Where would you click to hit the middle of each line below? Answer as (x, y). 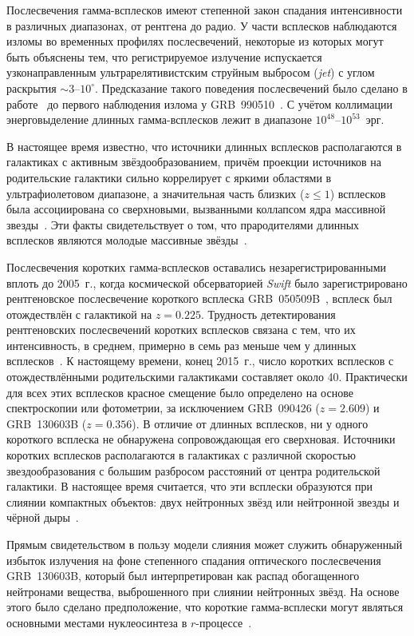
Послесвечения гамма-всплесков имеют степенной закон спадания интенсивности (205, 10)
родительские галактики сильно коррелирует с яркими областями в (169, 177)
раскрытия (32, 87)
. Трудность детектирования (268, 314)
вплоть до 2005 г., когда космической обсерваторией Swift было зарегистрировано (207, 282)
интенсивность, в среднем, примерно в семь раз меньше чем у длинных (181, 345)
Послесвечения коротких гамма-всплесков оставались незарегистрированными (196, 266)
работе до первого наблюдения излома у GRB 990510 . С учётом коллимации (199, 103)
